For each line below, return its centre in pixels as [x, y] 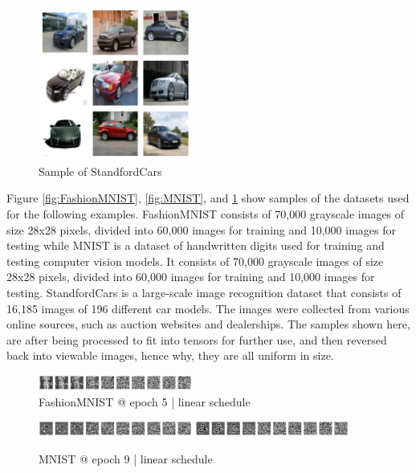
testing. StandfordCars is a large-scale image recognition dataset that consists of [204, 293]
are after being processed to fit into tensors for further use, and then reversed [197, 339]
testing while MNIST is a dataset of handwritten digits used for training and [196, 245]
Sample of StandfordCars [100, 171]
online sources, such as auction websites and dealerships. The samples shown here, [208, 324]
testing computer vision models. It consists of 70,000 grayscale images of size [195, 261]
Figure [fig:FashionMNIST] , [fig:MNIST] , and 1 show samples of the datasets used [208, 198]
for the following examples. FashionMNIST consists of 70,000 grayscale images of [206, 214]
